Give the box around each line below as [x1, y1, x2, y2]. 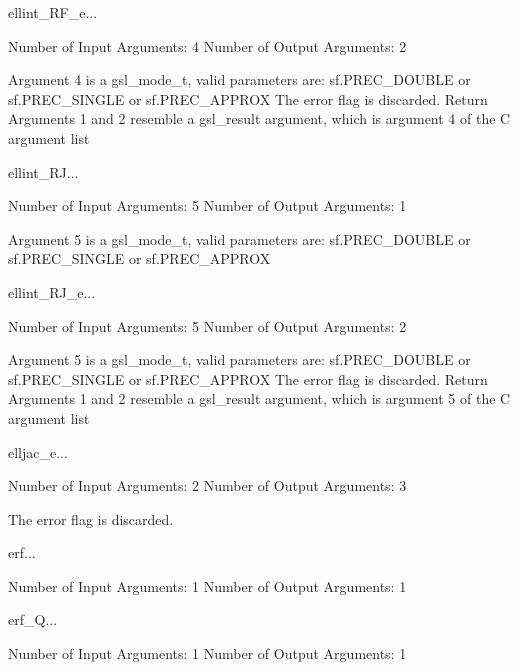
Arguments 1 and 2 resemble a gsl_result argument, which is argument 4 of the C [8, 108, 511, 129]
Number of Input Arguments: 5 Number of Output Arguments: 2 [8, 315, 407, 336]
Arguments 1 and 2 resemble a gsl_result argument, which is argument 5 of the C [8, 388, 511, 409]
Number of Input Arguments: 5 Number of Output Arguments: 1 [8, 195, 407, 216]
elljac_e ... [8, 441, 68, 462]
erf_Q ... [8, 609, 58, 630]
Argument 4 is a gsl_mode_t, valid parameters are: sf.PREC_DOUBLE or [8, 69, 471, 90]
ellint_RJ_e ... [8, 281, 96, 302]
